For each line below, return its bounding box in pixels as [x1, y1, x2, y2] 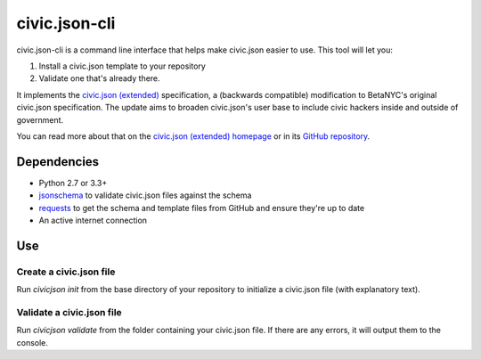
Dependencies [16, 154, 100, 169]
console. [16, 337, 49, 347]
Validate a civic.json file [16, 306, 122, 318]
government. [16, 114, 64, 125]
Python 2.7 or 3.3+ [38, 177, 108, 188]
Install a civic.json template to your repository [38, 61, 207, 71]
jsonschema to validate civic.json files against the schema [38, 190, 252, 200]
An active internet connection [38, 215, 147, 225]
